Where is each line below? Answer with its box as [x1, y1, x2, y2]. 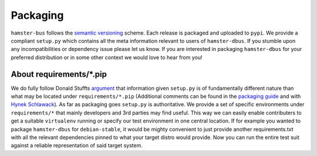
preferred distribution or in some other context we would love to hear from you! [11, 53, 203, 61]
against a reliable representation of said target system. [11, 142, 143, 149]
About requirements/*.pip [11, 69, 107, 79]
